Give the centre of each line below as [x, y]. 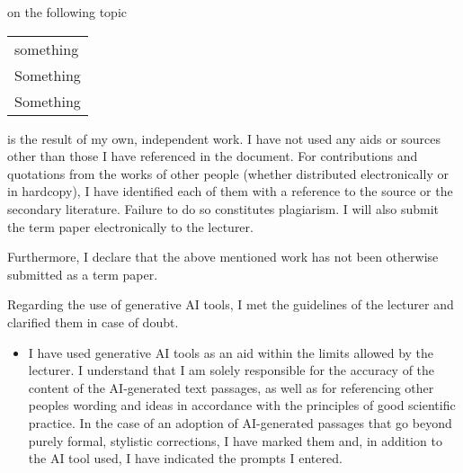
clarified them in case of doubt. [93, 321]
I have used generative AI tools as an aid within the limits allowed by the [231, 352]
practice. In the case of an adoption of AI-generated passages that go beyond [240, 422]
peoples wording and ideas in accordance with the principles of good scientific [242, 405]
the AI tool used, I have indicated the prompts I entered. [185, 458]
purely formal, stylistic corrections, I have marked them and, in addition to [235, 440]
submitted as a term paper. [83, 274]
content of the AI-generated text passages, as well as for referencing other [231, 387]
